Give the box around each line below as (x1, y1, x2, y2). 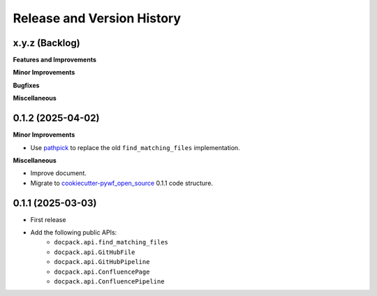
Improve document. (30, 169, 87, 177)
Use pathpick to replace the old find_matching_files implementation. (30, 143, 240, 151)
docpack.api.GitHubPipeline (54, 258, 150, 266)
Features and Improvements (13, 56, 97, 64)
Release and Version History (13, 10, 182, 26)
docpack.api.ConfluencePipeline (54, 277, 165, 286)
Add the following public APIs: (30, 228, 117, 237)
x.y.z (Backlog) (13, 37, 80, 49)
